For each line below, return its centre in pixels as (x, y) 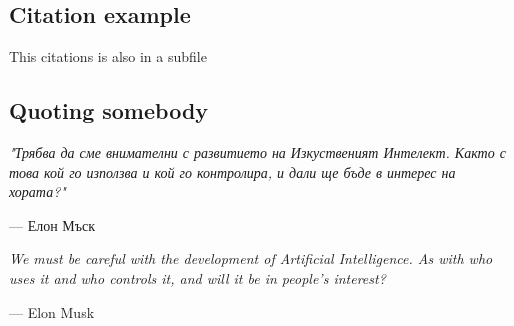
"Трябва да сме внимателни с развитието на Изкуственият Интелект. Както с (257, 152)
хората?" (37, 191)
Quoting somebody (109, 110)
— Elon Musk (52, 311)
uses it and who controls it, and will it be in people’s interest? (197, 277)
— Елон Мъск (52, 224)
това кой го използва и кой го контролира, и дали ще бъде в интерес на (232, 171)
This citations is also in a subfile (108, 56)
